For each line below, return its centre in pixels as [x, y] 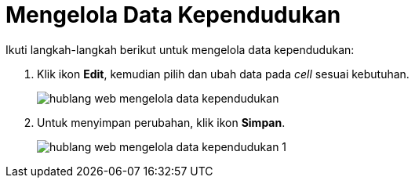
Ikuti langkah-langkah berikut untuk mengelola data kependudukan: [180, 49]
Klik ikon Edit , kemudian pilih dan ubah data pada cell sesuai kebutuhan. [223, 74]
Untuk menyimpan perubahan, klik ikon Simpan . [161, 122]
